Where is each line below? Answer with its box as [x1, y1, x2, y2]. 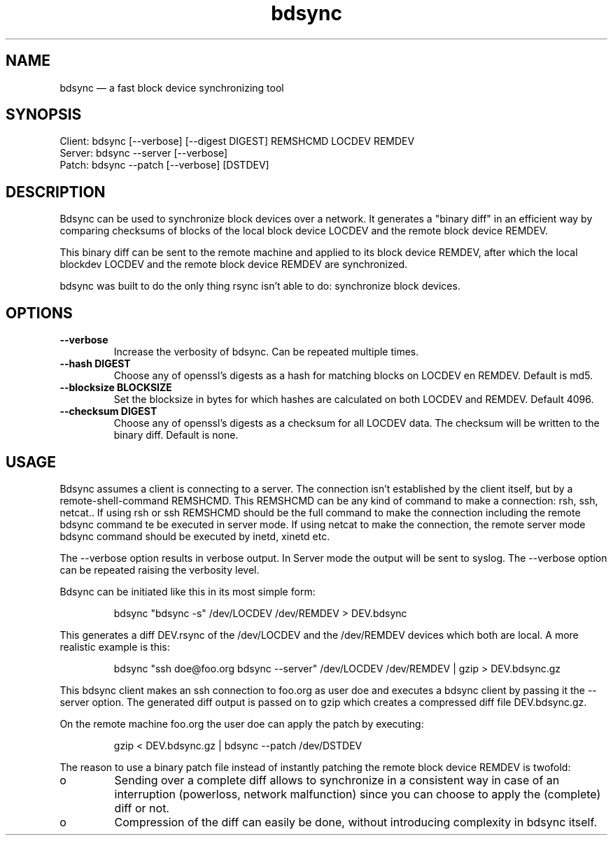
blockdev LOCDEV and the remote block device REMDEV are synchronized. [59, 258, 408, 271]
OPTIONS [6, 304, 73, 322]
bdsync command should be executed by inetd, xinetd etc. [59, 530, 330, 542]
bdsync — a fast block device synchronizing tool [59, 81, 284, 94]
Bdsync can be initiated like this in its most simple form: [59, 585, 316, 598]
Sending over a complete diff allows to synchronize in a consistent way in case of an [114, 772, 560, 787]
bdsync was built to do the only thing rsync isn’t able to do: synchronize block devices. [59, 280, 460, 292]
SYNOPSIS [6, 106, 82, 124]
